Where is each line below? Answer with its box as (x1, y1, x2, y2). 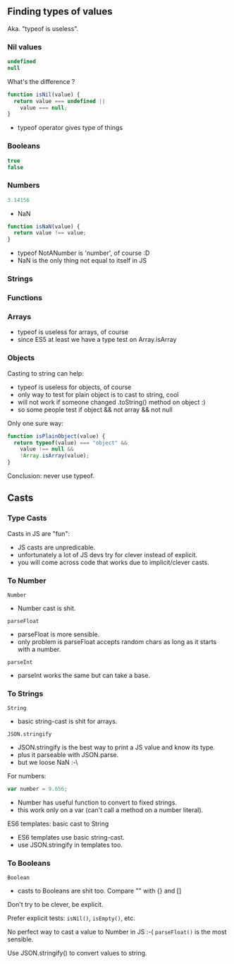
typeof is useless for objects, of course (17, 383, 132, 391)
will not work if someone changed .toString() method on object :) (17, 398, 206, 406)
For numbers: (7, 772, 47, 780)
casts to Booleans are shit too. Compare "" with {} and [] (17, 886, 182, 895)
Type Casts (7, 513, 47, 523)
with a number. (17, 645, 61, 653)
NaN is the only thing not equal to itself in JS (17, 256, 147, 265)
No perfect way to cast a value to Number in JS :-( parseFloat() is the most (7, 928, 227, 936)
